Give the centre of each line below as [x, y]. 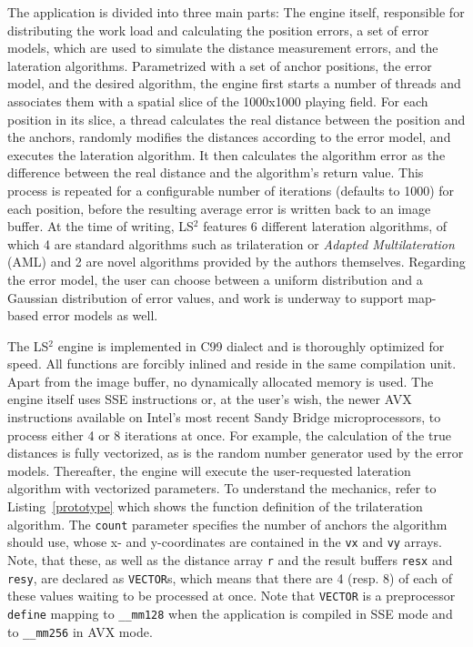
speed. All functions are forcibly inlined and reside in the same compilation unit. [232, 364]
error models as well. [100, 315]
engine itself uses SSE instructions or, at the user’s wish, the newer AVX [210, 399]
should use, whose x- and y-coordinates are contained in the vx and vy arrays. [225, 542]
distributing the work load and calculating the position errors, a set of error [218, 30]
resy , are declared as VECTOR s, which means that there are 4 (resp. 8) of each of [230, 577]
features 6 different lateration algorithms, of [325, 226]
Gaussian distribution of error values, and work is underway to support [206, 297]
